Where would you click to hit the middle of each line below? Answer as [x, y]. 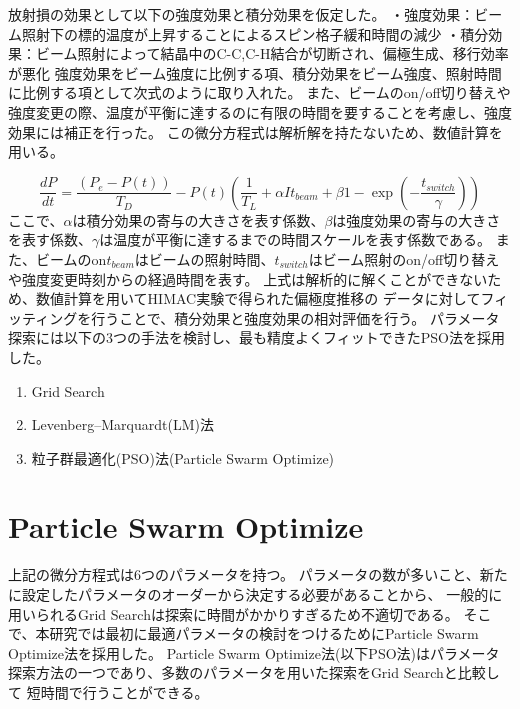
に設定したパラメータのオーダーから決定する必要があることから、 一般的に [255, 594]
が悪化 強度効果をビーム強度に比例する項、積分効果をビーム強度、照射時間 [255, 72]
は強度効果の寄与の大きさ [416, 219]
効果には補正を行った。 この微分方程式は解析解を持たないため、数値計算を [255, 131]
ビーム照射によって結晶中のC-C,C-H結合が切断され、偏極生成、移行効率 [272, 53]
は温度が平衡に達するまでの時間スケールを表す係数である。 [295, 239]
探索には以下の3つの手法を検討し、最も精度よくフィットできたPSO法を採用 [256, 337]
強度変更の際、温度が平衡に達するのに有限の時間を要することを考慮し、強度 [260, 111]
